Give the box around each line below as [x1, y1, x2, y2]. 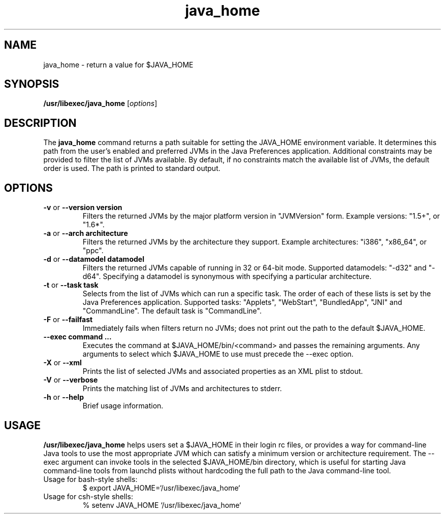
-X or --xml [43, 358, 82, 367]
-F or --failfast [43, 315, 93, 324]
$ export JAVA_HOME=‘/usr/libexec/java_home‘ [82, 483, 240, 492]
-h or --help [43, 393, 84, 402]
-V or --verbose [43, 375, 98, 385]
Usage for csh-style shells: [43, 492, 133, 501]
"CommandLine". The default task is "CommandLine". [82, 306, 262, 316]
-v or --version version [43, 203, 122, 212]
